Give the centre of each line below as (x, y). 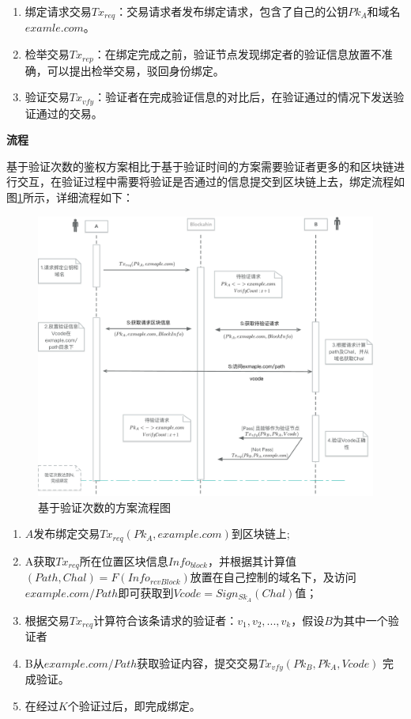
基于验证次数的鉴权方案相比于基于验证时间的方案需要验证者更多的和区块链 (200, 166)
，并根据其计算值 (252, 560)
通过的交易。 (69, 113)
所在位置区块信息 (124, 560)
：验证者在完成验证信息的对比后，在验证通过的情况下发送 (244, 97)
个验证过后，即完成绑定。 (134, 705)
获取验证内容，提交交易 (198, 662)
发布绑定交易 (67, 534)
